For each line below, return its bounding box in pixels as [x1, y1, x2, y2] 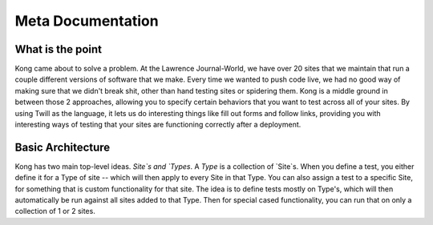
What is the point [14, 42, 103, 56]
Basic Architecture [14, 140, 111, 154]
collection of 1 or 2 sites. [14, 207, 95, 216]
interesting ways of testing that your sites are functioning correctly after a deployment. [14, 120, 301, 130]
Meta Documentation [14, 12, 160, 30]
